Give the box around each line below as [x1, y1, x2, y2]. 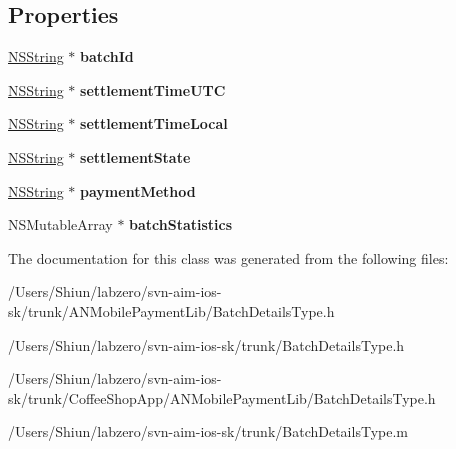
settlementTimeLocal [80, 113, 228, 134]
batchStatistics [129, 214, 233, 235]
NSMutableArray [8, 214, 113, 235]
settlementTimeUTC [80, 79, 226, 100]
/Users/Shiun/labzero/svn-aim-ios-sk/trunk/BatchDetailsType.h [8, 334, 405, 355]
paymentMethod [80, 180, 196, 201]
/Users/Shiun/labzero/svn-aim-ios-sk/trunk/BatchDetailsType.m [8, 421, 408, 442]
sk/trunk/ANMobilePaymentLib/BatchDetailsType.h [8, 300, 335, 321]
